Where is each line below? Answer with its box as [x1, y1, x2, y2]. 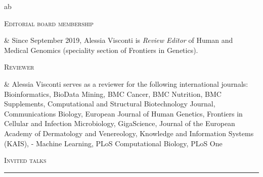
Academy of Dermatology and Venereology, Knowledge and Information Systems [4, 128, 254, 138]
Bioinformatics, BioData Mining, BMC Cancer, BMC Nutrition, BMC [4, 88, 222, 99]
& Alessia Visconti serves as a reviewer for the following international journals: [4, 78, 248, 89]
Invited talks [4, 155, 47, 165]
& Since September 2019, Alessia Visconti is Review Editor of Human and [4, 35, 233, 45]
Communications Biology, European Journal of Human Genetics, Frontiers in [4, 108, 243, 119]
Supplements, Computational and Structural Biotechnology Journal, [4, 98, 215, 109]
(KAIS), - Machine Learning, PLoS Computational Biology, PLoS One [4, 138, 223, 148]
